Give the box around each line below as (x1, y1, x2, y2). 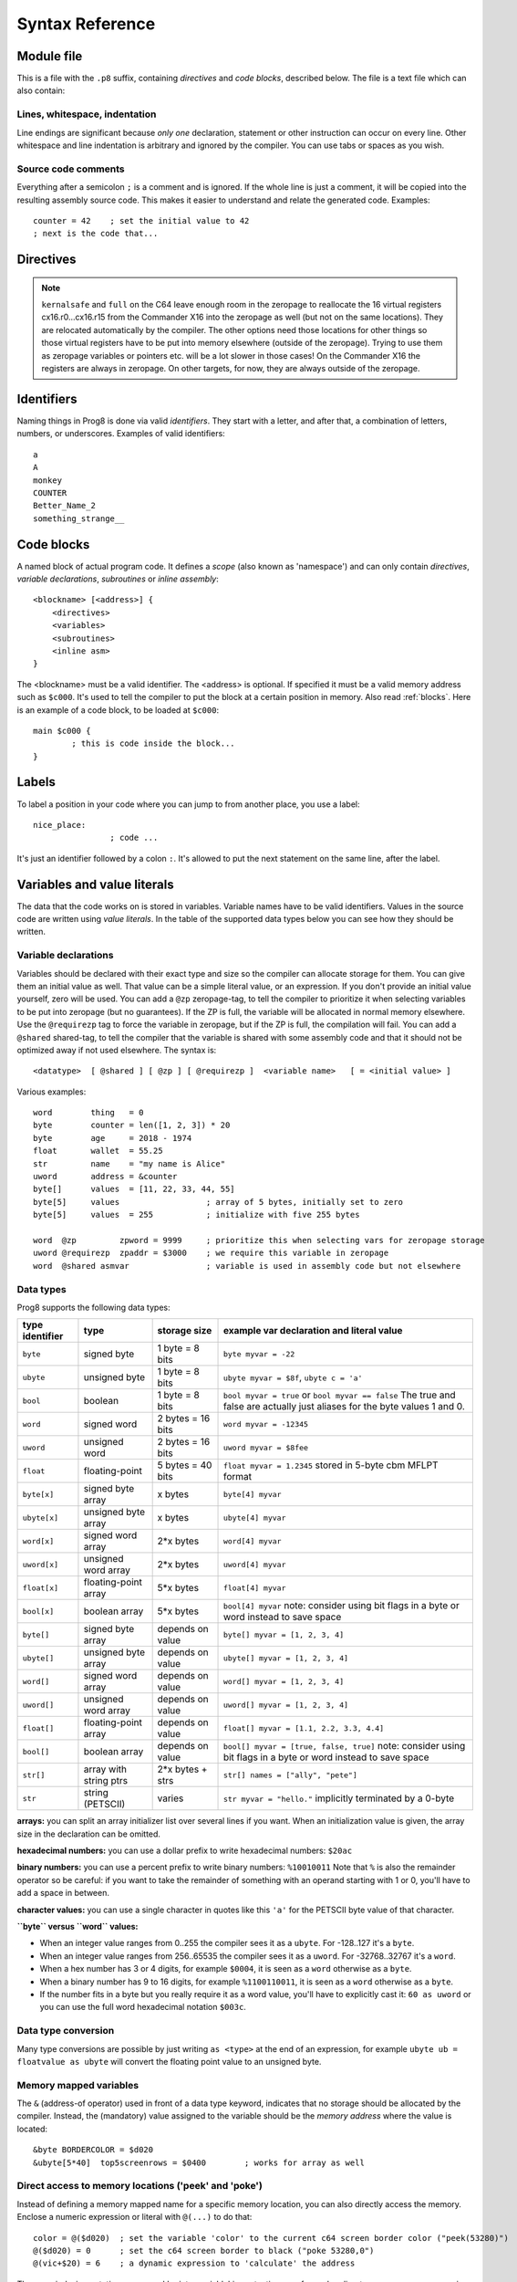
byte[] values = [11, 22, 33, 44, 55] (33, 1184, 236, 1195)
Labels (16, 774, 57, 790)
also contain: (16, 85, 66, 96)
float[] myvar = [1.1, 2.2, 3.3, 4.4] (222, 1723, 385, 1733)
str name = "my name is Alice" (33, 1158, 226, 1168)
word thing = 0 (33, 1107, 144, 1118)
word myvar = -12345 (222, 1419, 309, 1429)
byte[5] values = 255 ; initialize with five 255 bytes (33, 1209, 360, 1220)
